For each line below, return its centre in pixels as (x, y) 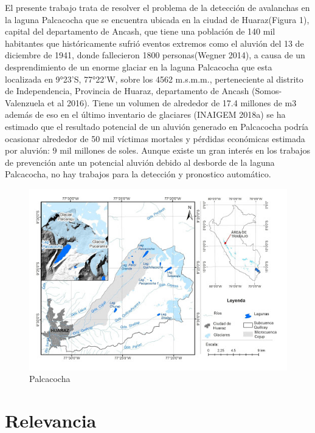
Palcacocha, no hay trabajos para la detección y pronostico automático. (138, 174)
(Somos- (267, 91)
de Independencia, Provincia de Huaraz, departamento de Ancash (127, 91)
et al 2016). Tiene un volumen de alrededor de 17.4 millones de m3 (172, 102)
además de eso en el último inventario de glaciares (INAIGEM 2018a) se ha (145, 114)
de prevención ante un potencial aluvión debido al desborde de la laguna (140, 162)
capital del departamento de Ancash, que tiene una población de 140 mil (140, 31)
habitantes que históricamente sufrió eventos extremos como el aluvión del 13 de (154, 43)
